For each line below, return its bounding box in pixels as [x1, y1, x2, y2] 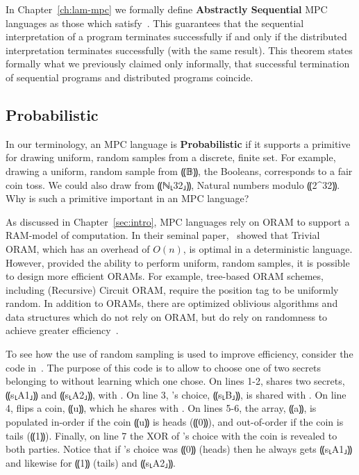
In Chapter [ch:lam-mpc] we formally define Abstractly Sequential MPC [6, 2, 328, 16]
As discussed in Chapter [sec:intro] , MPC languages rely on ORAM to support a [6, 214, 350, 228]
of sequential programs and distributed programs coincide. [6, 69, 253, 84]
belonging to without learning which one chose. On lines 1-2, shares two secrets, [6, 374, 345, 388]
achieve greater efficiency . [6, 323, 119, 337]
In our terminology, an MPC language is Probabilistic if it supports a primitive [6, 136, 351, 151]
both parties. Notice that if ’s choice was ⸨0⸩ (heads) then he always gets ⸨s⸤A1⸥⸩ [6, 442, 353, 456]
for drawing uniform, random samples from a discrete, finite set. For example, [6, 150, 336, 165]
